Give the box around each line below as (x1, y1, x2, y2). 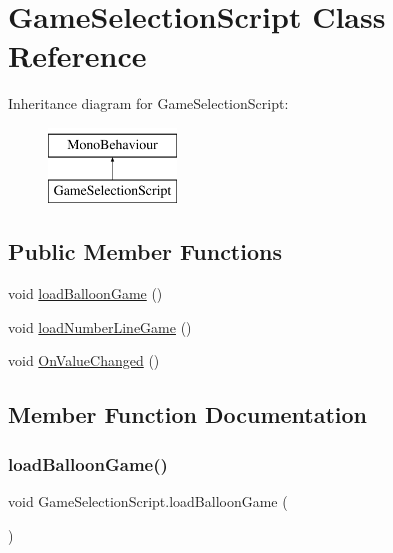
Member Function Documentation (8, 399, 368, 430)
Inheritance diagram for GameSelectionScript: (8, 93, 289, 114)
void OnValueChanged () (8, 350, 160, 371)
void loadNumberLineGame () (8, 316, 192, 337)
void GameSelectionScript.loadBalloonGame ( (8, 491, 288, 512)
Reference (8, 35, 147, 76)
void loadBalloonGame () (8, 283, 163, 304)
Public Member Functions (8, 236, 282, 267)
